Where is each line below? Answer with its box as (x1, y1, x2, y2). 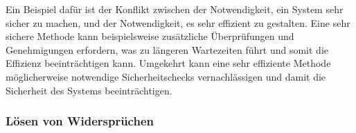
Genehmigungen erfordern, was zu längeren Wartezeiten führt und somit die (6, 42, 329, 57)
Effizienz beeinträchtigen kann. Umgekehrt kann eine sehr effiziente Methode (6, 56, 331, 70)
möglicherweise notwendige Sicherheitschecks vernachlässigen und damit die (6, 69, 326, 83)
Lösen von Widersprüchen (6, 112, 154, 130)
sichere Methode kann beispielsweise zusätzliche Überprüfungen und (6, 29, 294, 43)
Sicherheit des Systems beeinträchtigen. (6, 83, 172, 97)
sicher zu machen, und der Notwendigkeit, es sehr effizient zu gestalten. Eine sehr (6, 15, 350, 30)
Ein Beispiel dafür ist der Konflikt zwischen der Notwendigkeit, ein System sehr (6, 2, 344, 16)
